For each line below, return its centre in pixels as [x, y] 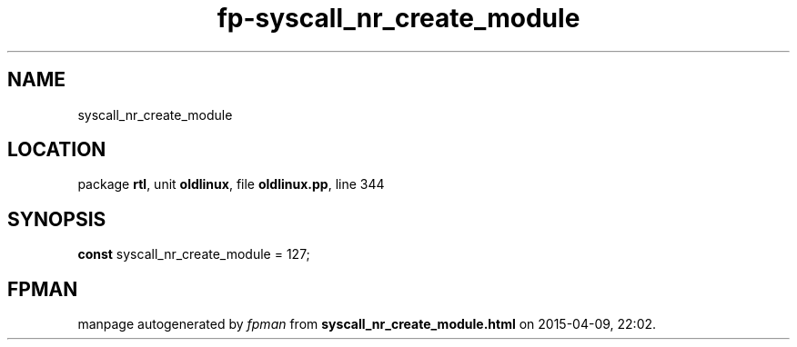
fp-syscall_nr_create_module [398, 18]
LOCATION [57, 150]
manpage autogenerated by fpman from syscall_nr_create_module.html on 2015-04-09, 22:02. [367, 324]
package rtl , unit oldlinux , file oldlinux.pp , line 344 [231, 184]
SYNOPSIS [57, 219]
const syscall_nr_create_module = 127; [194, 254]
